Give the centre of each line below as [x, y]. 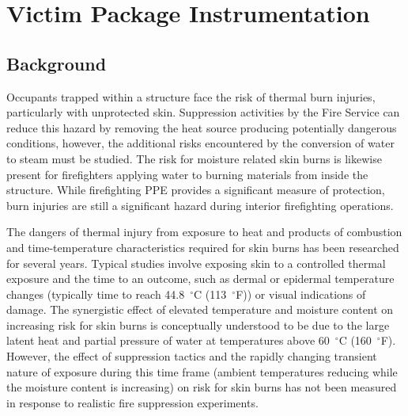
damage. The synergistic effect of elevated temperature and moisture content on [200, 309]
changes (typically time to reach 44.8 [96, 294]
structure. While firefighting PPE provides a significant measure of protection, [196, 190]
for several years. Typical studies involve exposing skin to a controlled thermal [196, 263]
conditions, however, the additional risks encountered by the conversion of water [200, 143]
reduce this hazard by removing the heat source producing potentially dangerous [202, 127]
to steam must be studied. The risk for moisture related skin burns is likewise [194, 158]
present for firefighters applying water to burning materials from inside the [187, 174]
